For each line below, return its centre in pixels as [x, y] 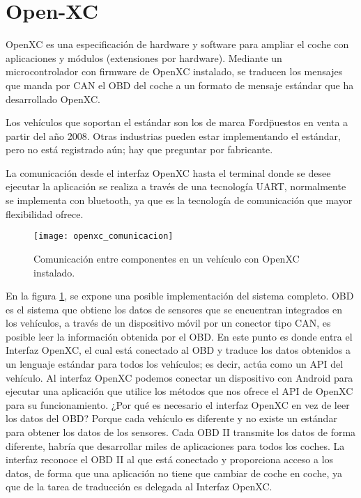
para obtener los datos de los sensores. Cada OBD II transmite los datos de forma [181, 432]
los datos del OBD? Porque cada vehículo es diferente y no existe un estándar [171, 418]
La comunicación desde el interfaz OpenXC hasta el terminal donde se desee [168, 172]
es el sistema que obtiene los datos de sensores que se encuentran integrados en [174, 309]
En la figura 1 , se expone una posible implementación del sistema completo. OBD [180, 296]
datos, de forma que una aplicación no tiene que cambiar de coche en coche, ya [174, 473]
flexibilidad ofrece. [45, 213]
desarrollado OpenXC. [53, 99]
